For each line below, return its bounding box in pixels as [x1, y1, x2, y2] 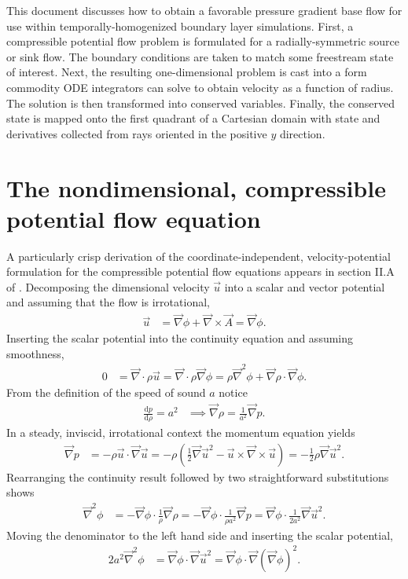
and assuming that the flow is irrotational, [6, 294, 210, 310]
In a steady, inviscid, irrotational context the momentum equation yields [6, 423, 355, 440]
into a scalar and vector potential [224, 278, 385, 295]
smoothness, [6, 345, 64, 361]
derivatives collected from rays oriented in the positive [6, 125, 267, 141]
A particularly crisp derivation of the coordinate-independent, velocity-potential [6, 247, 391, 264]
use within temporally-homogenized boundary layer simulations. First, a [6, 17, 354, 34]
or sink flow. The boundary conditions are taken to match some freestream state [6, 48, 394, 64]
